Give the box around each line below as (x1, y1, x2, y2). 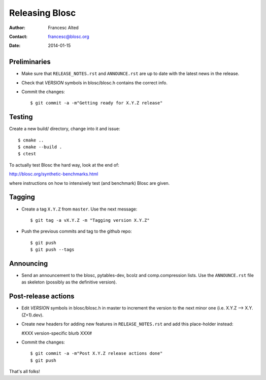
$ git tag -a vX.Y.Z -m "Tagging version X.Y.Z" (30, 217, 150, 223)
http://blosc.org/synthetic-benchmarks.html (9, 171, 99, 177)
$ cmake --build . (18, 144, 63, 150)
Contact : (9, 34, 28, 39)
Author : (9, 25, 26, 31)
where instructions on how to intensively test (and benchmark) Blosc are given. (9, 180, 170, 186)
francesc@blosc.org (48, 34, 90, 39)
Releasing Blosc (9, 7, 76, 18)
